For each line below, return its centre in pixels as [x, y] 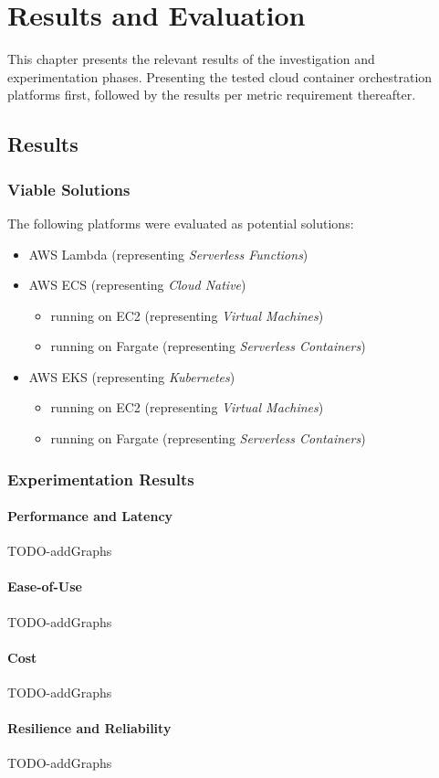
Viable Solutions [69, 189]
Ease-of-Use [45, 586]
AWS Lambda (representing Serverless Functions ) [168, 254]
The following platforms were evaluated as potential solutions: [181, 223]
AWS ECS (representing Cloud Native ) [137, 285]
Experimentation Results [101, 479]
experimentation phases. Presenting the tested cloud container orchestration [220, 76]
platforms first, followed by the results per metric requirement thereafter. [212, 95]
